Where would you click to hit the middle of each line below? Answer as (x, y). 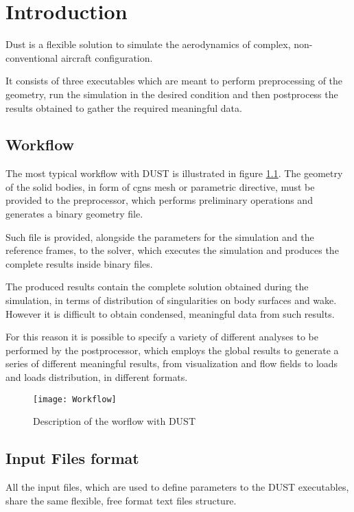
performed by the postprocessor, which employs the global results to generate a (172, 350)
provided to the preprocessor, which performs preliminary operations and (159, 200)
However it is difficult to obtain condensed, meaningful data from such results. (170, 313)
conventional (32, 57)
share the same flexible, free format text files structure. (121, 500)
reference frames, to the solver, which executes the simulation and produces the (172, 250)
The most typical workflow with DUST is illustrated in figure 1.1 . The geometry (174, 173)
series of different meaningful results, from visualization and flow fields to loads (172, 363)
